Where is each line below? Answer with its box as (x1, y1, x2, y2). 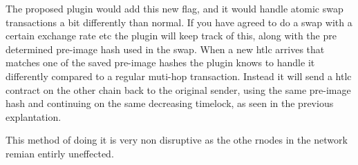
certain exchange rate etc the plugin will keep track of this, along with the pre (6, 28, 337, 43)
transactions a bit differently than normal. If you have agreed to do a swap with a (6, 14, 352, 29)
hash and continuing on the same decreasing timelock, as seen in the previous (6, 96, 334, 110)
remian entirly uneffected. (6, 146, 114, 160)
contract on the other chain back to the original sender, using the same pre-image (6, 82, 351, 97)
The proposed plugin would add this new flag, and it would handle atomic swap (6, 1, 343, 15)
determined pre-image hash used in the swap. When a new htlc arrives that (6, 41, 325, 56)
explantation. (6, 109, 62, 124)
